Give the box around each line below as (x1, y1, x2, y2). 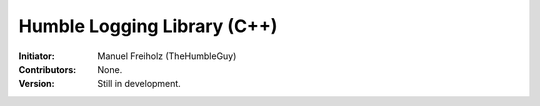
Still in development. (97, 78, 182, 90)
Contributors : (18, 63, 77, 75)
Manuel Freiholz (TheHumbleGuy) (97, 50, 237, 62)
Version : (18, 78, 55, 90)
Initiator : (18, 50, 55, 62)
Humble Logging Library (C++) (18, 15, 278, 37)
